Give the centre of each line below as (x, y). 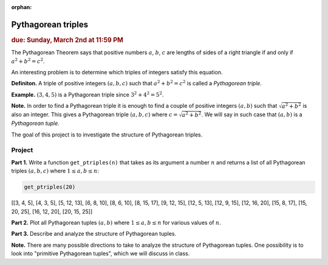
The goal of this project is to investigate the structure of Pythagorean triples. (107, 135)
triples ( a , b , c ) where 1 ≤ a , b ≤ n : (55, 171)
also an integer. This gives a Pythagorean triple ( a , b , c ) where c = (95, 115)
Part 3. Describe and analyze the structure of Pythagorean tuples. (94, 234)
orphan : (22, 7)
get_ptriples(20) (50, 187)
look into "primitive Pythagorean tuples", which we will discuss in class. (101, 253)
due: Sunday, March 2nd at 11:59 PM (67, 40)
